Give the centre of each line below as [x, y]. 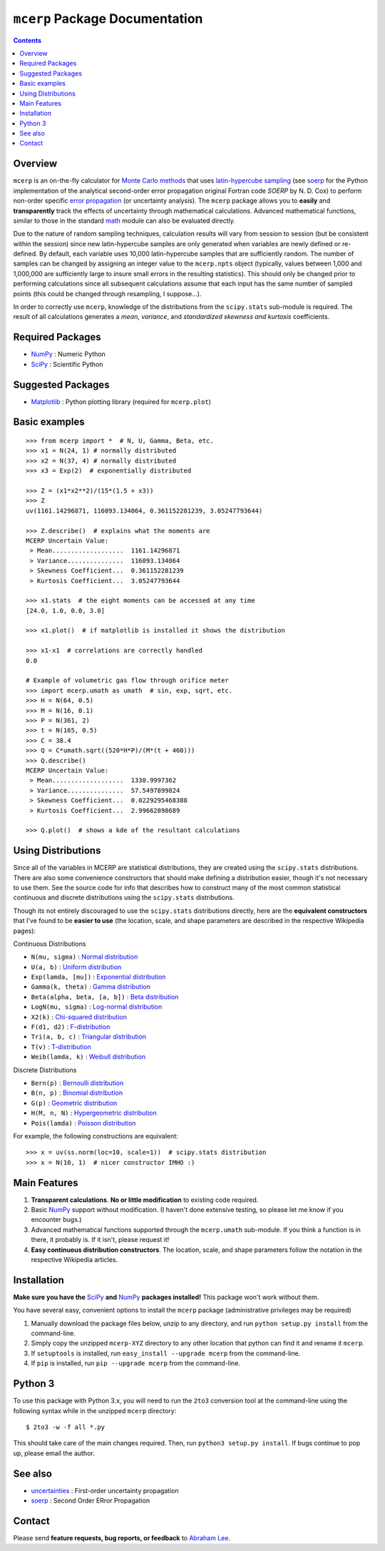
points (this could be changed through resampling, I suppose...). [107, 293]
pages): [24, 931]
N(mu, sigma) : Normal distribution [84, 957]
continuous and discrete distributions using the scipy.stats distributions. [124, 898]
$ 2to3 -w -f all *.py [66, 1427]
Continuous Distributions [50, 944]
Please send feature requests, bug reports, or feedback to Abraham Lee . [122, 1537]
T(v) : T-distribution [61, 1046]
